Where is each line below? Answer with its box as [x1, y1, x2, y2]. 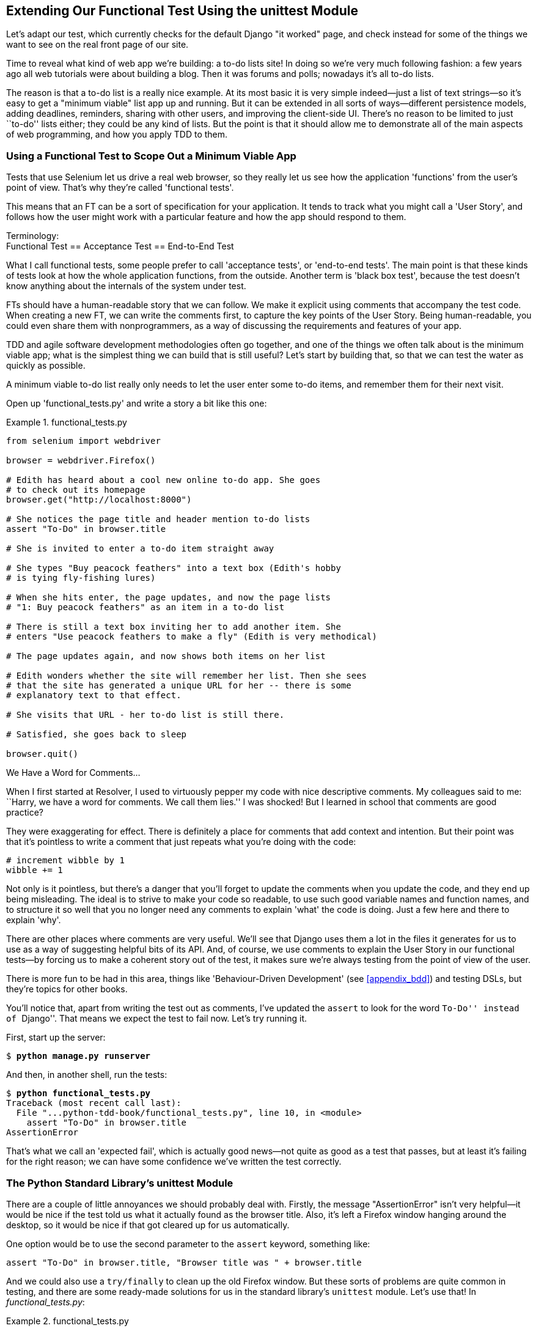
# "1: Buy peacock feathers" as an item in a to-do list [6, 602, 285, 613]
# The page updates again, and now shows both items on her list [6, 651, 326, 662]
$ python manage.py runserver [6, 1051, 151, 1061]
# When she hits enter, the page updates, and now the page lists [6, 592, 331, 603]
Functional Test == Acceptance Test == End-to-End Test [6, 241, 234, 252]
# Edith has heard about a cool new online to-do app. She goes [6, 475, 321, 485]
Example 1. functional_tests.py [6, 417, 127, 428]
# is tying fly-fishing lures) [6, 573, 156, 583]
